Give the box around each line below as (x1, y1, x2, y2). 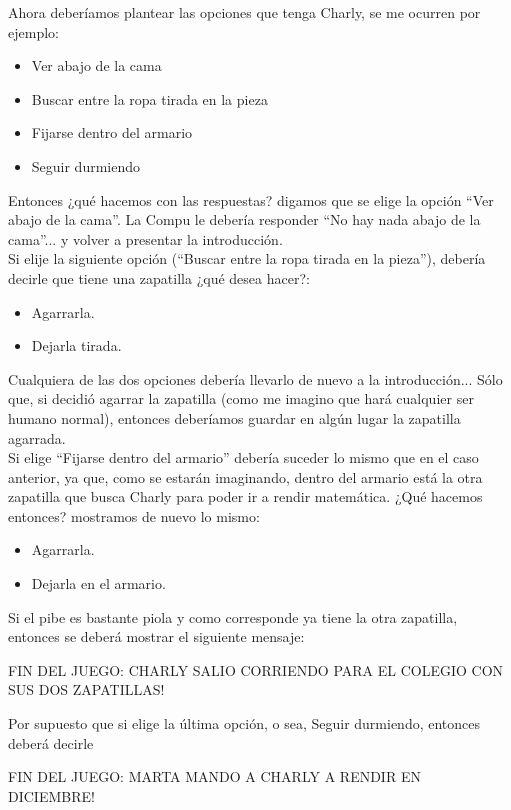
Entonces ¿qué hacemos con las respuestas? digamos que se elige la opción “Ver (8, 189, 494, 210)
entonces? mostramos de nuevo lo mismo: (8, 505, 260, 526)
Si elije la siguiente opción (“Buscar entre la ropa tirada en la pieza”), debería (8, 248, 486, 269)
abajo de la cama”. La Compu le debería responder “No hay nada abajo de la (8, 209, 481, 230)
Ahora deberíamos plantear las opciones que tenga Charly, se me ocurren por (8, 2, 481, 22)
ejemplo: (8, 21, 59, 42)
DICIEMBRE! (8, 785, 95, 806)
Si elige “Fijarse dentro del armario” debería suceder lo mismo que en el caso (8, 447, 479, 468)
